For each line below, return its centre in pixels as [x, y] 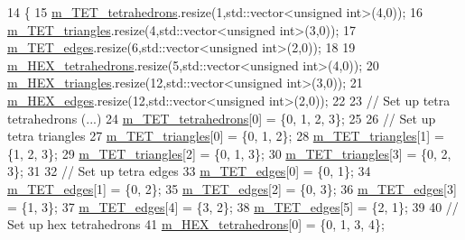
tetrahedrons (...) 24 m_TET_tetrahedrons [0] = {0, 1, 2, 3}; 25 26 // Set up [222, 118]
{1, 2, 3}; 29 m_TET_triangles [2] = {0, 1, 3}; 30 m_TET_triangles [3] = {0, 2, [229, 153]
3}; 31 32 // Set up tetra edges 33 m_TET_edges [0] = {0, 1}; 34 [189, 171]
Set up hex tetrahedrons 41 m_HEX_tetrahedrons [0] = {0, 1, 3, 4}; [196, 224]
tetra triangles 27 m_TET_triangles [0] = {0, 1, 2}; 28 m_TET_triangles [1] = [226, 136]
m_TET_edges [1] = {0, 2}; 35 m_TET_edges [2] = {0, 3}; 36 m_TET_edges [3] [232, 188]
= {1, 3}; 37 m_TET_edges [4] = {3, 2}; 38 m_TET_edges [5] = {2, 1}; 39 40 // [233, 206]
